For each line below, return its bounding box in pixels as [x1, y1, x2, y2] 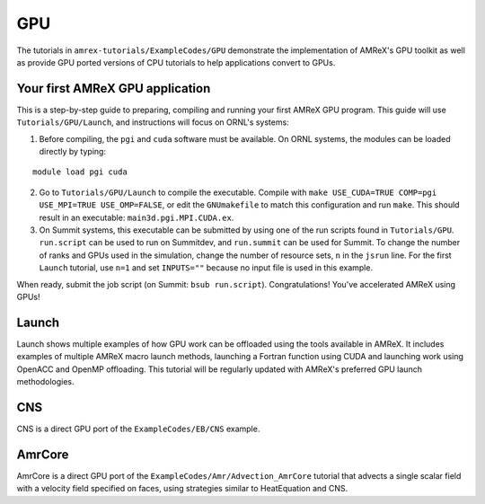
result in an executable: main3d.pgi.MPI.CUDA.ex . [39, 212, 234, 223]
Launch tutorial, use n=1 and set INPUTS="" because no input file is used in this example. [39, 262, 373, 273]
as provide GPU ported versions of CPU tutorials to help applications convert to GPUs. [16, 57, 336, 67]
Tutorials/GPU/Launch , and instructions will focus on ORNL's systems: [16, 117, 289, 128]
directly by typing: [39, 146, 107, 157]
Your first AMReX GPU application [16, 81, 211, 96]
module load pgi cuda [32, 167, 128, 177]
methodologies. [16, 376, 75, 386]
